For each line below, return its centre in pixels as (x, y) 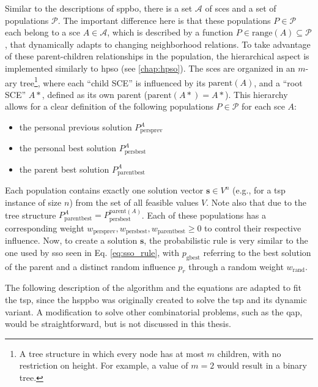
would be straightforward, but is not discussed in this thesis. (118, 324)
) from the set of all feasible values (134, 202)
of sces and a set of (241, 8)
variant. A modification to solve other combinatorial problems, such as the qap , (154, 311)
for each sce (263, 106)
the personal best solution (68, 148)
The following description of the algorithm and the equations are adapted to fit (153, 287)
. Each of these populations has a (204, 215)
